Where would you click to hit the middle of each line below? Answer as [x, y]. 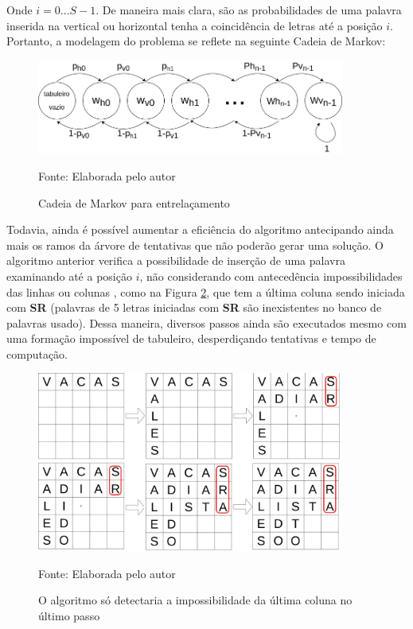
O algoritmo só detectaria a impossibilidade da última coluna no [195, 600]
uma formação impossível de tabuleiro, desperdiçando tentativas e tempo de [191, 338]
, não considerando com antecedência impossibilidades [271, 276]
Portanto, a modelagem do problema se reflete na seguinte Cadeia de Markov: [196, 41]
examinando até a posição [69, 276]
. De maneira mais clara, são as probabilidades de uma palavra [249, 10]
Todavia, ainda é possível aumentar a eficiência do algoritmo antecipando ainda [200, 229]
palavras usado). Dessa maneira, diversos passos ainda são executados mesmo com [206, 322]
